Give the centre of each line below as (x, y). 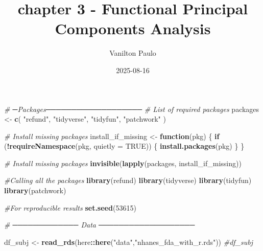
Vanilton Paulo (133, 53)
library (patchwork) (35, 190)
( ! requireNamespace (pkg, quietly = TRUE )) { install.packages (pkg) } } (124, 146)
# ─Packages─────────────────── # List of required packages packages (132, 109)
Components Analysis (133, 28)
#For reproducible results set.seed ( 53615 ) (70, 207)
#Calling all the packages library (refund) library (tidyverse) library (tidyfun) (128, 180)
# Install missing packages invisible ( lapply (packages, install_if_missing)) (123, 163)
